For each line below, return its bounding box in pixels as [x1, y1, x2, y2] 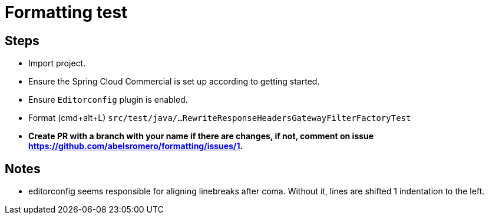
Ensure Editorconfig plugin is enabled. [28, 95, 188, 105]
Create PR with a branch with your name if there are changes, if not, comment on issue [28, 131, 374, 141]
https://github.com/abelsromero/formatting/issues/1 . [28, 141, 243, 151]
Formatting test [5, 2, 128, 22]
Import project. [28, 58, 86, 69]
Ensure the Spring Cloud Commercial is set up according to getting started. [28, 76, 320, 87]
